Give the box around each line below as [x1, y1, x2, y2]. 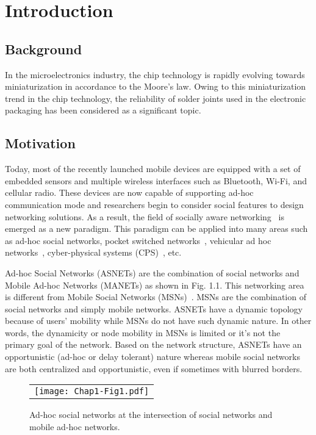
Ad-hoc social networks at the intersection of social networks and [29, 408, 273, 421]
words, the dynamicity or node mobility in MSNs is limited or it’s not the [5, 326, 281, 339]
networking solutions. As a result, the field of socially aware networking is [5, 210, 284, 223]
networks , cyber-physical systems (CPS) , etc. [5, 246, 182, 259]
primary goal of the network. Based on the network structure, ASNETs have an [5, 338, 302, 351]
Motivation [5, 134, 76, 153]
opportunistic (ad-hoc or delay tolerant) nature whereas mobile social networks [5, 350, 300, 363]
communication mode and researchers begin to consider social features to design [5, 198, 304, 210]
